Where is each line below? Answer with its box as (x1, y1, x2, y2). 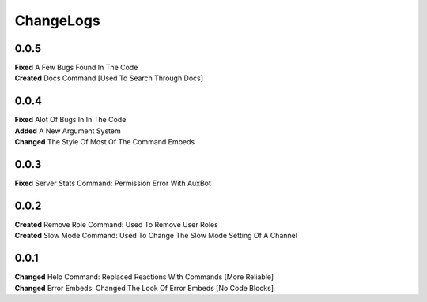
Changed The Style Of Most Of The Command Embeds (14, 137, 195, 147)
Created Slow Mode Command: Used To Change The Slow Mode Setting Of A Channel (14, 231, 298, 240)
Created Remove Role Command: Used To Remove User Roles (14, 219, 219, 229)
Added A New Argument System (14, 126, 122, 136)
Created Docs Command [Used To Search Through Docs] (14, 73, 204, 83)
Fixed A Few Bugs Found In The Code (14, 63, 138, 73)
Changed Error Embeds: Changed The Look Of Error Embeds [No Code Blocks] (14, 283, 274, 293)
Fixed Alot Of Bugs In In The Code (14, 115, 127, 125)
